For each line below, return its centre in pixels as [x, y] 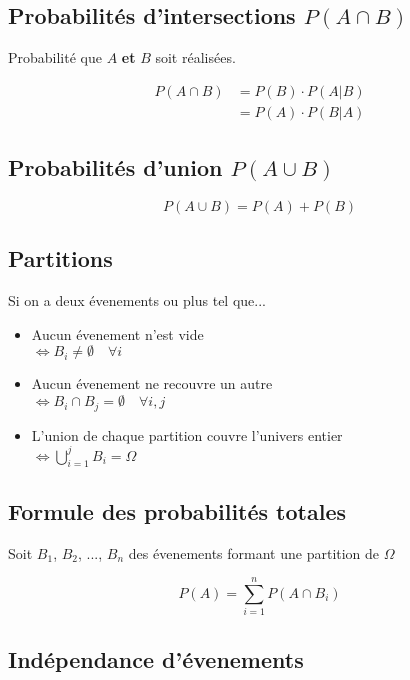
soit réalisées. [195, 57]
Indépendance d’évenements [156, 658]
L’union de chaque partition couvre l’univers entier [187, 434]
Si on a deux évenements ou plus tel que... [137, 300]
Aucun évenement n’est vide [117, 333]
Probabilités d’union [115, 167]
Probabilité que [55, 57]
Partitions [60, 258]
